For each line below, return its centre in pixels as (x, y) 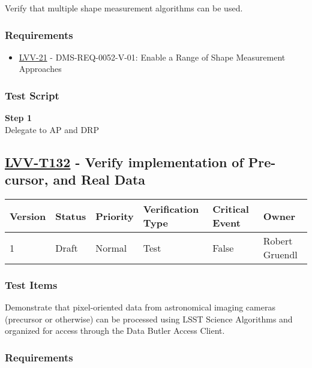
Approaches (40, 69)
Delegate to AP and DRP (52, 129)
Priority (115, 216)
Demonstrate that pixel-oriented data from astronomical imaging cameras (140, 307)
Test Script (32, 95)
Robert (278, 241)
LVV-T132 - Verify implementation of (124, 162)
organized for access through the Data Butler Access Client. (115, 331)
